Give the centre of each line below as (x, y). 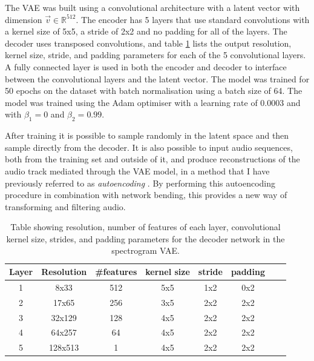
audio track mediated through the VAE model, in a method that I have (137, 171)
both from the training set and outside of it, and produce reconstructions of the (152, 159)
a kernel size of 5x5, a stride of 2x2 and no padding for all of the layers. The (146, 31)
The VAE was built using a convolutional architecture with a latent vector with (152, 7)
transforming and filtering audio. (65, 206)
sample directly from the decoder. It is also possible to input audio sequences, (149, 147)
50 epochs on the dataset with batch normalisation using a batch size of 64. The (154, 91)
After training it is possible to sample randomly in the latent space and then (147, 135)
